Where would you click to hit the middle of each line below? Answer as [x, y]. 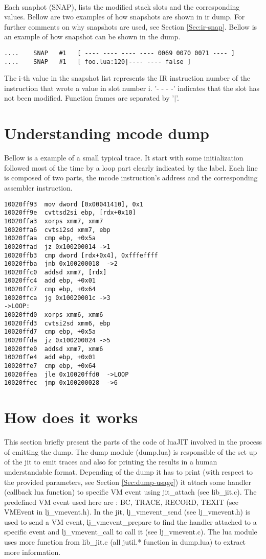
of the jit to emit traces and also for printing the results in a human [111, 462]
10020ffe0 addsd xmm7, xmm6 [54, 349]
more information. [32, 552]
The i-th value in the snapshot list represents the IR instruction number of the [127, 78]
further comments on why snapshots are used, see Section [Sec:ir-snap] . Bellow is [131, 26]
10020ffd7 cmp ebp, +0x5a [50, 332]
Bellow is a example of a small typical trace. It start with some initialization [124, 158]
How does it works [71, 417]
